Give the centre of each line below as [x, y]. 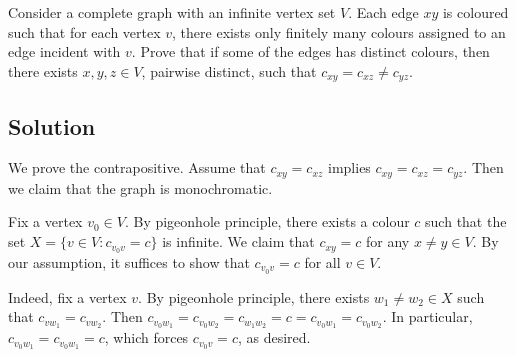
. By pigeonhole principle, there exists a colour [267, 221]
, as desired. [274, 337]
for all [322, 261]
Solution [52, 125]
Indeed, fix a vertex [67, 296]
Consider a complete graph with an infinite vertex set [172, 12]
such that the [466, 221]
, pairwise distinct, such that [229, 70]
